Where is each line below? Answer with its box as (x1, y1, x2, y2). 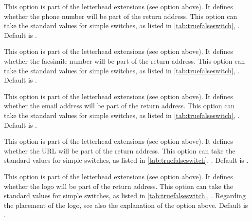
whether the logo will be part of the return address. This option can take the (4, 181, 233, 191)
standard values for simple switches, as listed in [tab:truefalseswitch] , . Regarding (4, 190, 246, 201)
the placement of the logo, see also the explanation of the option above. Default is (4, 200, 248, 210)
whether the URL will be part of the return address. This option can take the (4, 145, 235, 155)
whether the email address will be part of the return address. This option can (4, 101, 235, 111)
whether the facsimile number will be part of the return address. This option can (4, 55, 245, 66)
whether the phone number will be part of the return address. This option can (4, 11, 237, 21)
